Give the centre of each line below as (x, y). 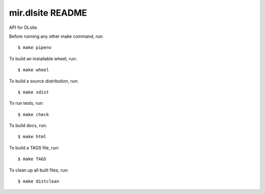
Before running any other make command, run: (56, 36)
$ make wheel (33, 70)
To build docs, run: (28, 125)
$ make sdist (33, 92)
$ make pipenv (35, 48)
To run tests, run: (26, 103)
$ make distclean (39, 182)
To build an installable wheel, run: (43, 58)
